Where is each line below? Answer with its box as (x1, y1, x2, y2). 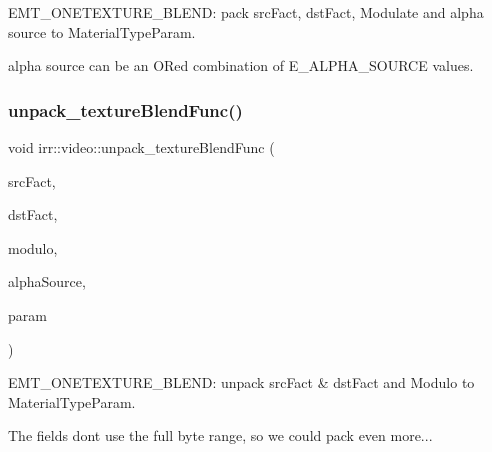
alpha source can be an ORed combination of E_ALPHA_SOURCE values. (8, 55, 474, 76)
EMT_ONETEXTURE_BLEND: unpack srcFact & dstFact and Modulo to (8, 372, 475, 393)
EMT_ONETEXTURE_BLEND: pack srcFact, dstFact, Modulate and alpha (8, 2, 484, 22)
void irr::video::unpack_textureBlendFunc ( (8, 137, 275, 157)
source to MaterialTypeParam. (8, 21, 196, 42)
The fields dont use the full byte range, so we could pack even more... (8, 425, 433, 446)
